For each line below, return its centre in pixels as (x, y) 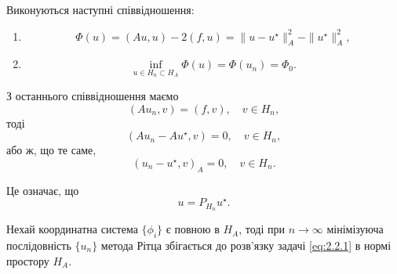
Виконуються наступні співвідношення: (100, 9)
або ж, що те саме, (51, 150)
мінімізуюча (355, 229)
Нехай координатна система (72, 229)
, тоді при (262, 229)
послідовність (39, 245)
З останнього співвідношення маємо (93, 96)
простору (28, 260)
